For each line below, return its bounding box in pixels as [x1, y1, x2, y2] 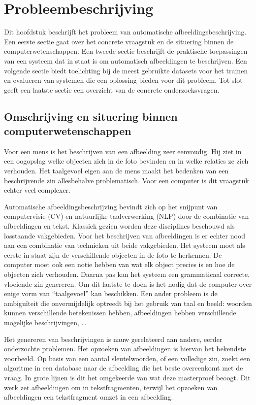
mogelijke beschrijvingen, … [4, 317, 87, 327]
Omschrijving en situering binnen [4, 108, 178, 124]
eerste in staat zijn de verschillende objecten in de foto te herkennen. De [4, 249, 222, 260]
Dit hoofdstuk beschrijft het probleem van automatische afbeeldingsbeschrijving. [4, 27, 247, 37]
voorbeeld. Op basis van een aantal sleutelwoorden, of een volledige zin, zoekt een [4, 353, 251, 363]
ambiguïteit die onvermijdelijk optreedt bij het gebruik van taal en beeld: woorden [4, 298, 252, 308]
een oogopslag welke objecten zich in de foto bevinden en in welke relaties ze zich [4, 156, 249, 166]
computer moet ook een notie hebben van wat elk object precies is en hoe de [4, 259, 235, 270]
